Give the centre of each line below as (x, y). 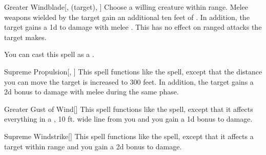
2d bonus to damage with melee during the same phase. (91, 92)
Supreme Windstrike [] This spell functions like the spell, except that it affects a (129, 136)
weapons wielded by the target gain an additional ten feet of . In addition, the (127, 17)
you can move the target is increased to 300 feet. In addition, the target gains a (129, 81)
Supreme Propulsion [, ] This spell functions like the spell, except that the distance (133, 71)
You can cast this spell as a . (49, 54)
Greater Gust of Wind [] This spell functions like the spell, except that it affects (129, 109)
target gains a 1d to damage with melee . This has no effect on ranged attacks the (133, 27)
